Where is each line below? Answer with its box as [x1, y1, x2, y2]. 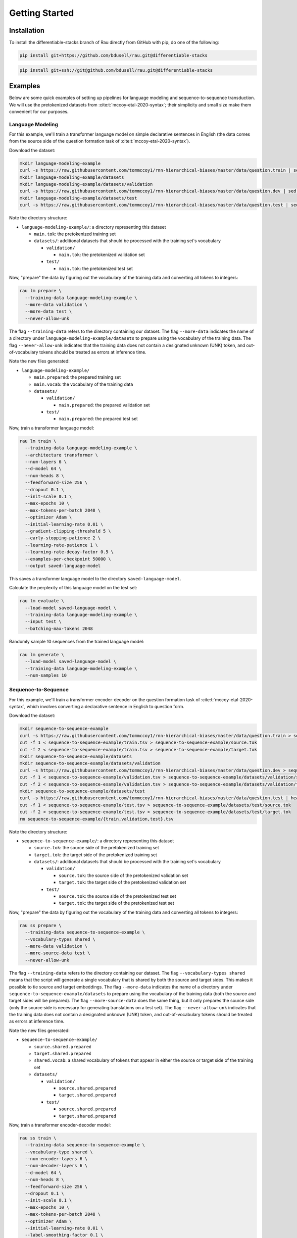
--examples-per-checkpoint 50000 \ [25, 556, 111, 562]
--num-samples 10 [25, 672, 67, 678]
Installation [9, 26, 45, 35]
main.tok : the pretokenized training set [34, 231, 116, 237]
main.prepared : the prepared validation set [58, 402, 150, 408]
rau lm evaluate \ [19, 598, 64, 604]
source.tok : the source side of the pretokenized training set [34, 845, 159, 851]
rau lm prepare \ [19, 288, 62, 294]
